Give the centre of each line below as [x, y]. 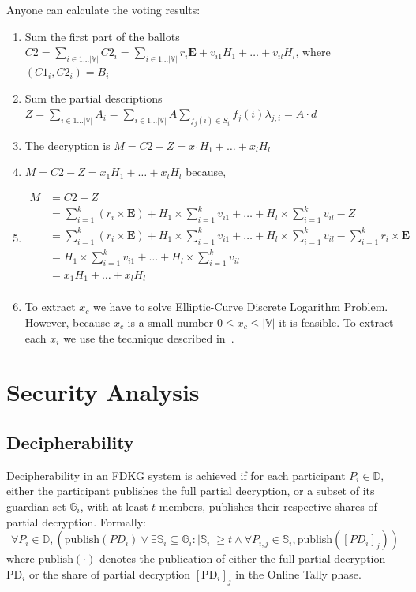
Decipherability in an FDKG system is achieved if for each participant [176, 475]
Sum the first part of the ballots [102, 36]
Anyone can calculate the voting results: [103, 9]
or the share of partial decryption [110, 573]
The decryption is [67, 145]
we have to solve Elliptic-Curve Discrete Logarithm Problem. [240, 307]
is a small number [171, 322]
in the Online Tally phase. [298, 573]
